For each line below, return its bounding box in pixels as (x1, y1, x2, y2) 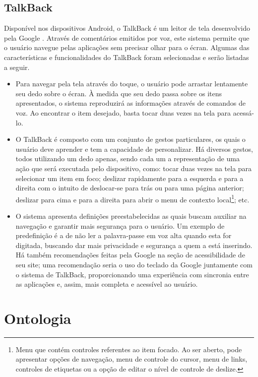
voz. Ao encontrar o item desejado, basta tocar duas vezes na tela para (15, 107, 231, 118)
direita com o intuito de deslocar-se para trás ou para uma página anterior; (15, 183, 244, 193)
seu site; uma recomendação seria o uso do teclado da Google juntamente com (15, 259, 253, 269)
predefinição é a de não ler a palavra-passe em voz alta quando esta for (15, 230, 232, 241)
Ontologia (4, 308, 71, 328)
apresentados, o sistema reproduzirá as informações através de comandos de (15, 98, 246, 108)
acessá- (233, 107, 254, 118)
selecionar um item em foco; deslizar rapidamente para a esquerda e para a (15, 173, 244, 183)
